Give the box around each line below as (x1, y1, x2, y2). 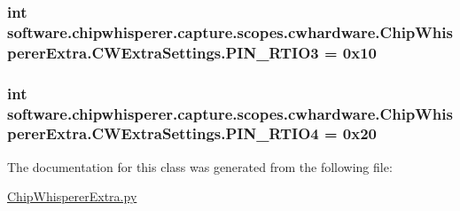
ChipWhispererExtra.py (7, 187, 137, 206)
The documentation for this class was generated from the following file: (7, 157, 393, 176)
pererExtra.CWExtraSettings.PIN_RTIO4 (7, 122, 319, 145)
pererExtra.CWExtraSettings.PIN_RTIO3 (7, 41, 319, 63)
